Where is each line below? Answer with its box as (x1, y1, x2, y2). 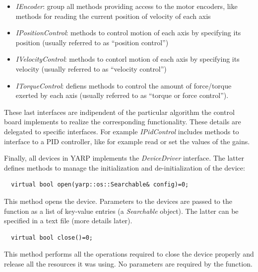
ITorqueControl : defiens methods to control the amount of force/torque (15, 80, 232, 91)
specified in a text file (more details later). (4, 215, 132, 226)
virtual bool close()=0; (11, 234, 93, 241)
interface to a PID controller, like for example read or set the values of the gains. (4, 136, 250, 146)
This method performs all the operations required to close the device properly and (4, 249, 254, 259)
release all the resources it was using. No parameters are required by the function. (4, 258, 253, 269)
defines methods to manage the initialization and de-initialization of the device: (4, 162, 245, 173)
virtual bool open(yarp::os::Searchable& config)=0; (11, 181, 189, 188)
